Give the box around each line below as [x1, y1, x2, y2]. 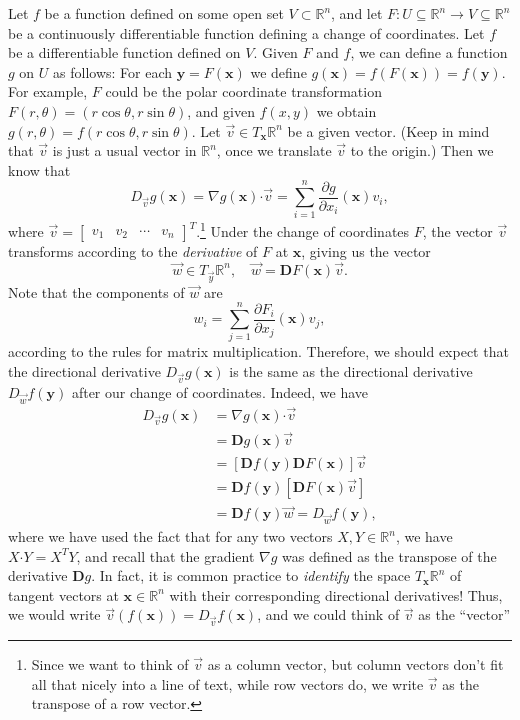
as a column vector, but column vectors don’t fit [207, 654, 504, 675]
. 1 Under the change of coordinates [196, 218, 410, 242]
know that [8, 159, 71, 180]
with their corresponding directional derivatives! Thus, [169, 584, 503, 605]
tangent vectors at [8, 584, 119, 605]
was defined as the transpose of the [282, 545, 497, 566]
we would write [8, 604, 101, 625]
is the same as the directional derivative [229, 361, 473, 381]
